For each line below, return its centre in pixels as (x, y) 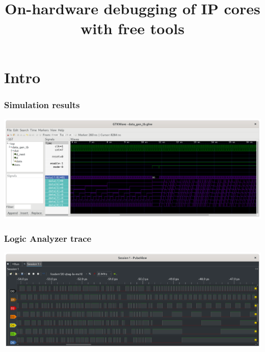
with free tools (132, 28)
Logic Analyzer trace (48, 238)
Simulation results (42, 104)
